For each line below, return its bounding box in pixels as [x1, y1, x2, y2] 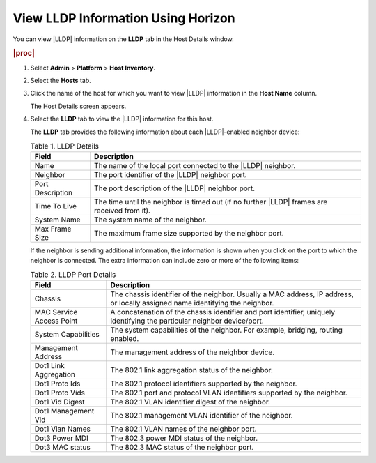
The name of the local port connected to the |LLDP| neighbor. [94, 161, 296, 171]
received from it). [94, 206, 151, 215]
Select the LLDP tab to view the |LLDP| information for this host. [30, 115, 214, 123]
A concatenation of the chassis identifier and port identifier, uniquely [110, 308, 336, 317]
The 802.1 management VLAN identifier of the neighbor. [110, 411, 293, 420]
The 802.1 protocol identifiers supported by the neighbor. [110, 379, 297, 388]
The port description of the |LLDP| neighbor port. [94, 183, 256, 193]
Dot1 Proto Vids [34, 388, 86, 397]
